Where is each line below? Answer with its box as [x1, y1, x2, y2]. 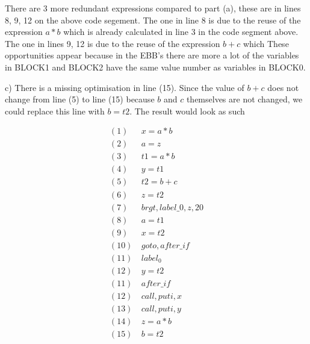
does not [267, 81, 299, 93]
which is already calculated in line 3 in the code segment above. [63, 25, 299, 38]
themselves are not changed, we [186, 93, 303, 105]
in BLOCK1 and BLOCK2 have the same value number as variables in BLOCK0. [5, 60, 306, 73]
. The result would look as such [129, 104, 245, 117]
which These [243, 37, 289, 49]
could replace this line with [5, 104, 105, 117]
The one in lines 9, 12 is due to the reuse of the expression [5, 37, 220, 49]
